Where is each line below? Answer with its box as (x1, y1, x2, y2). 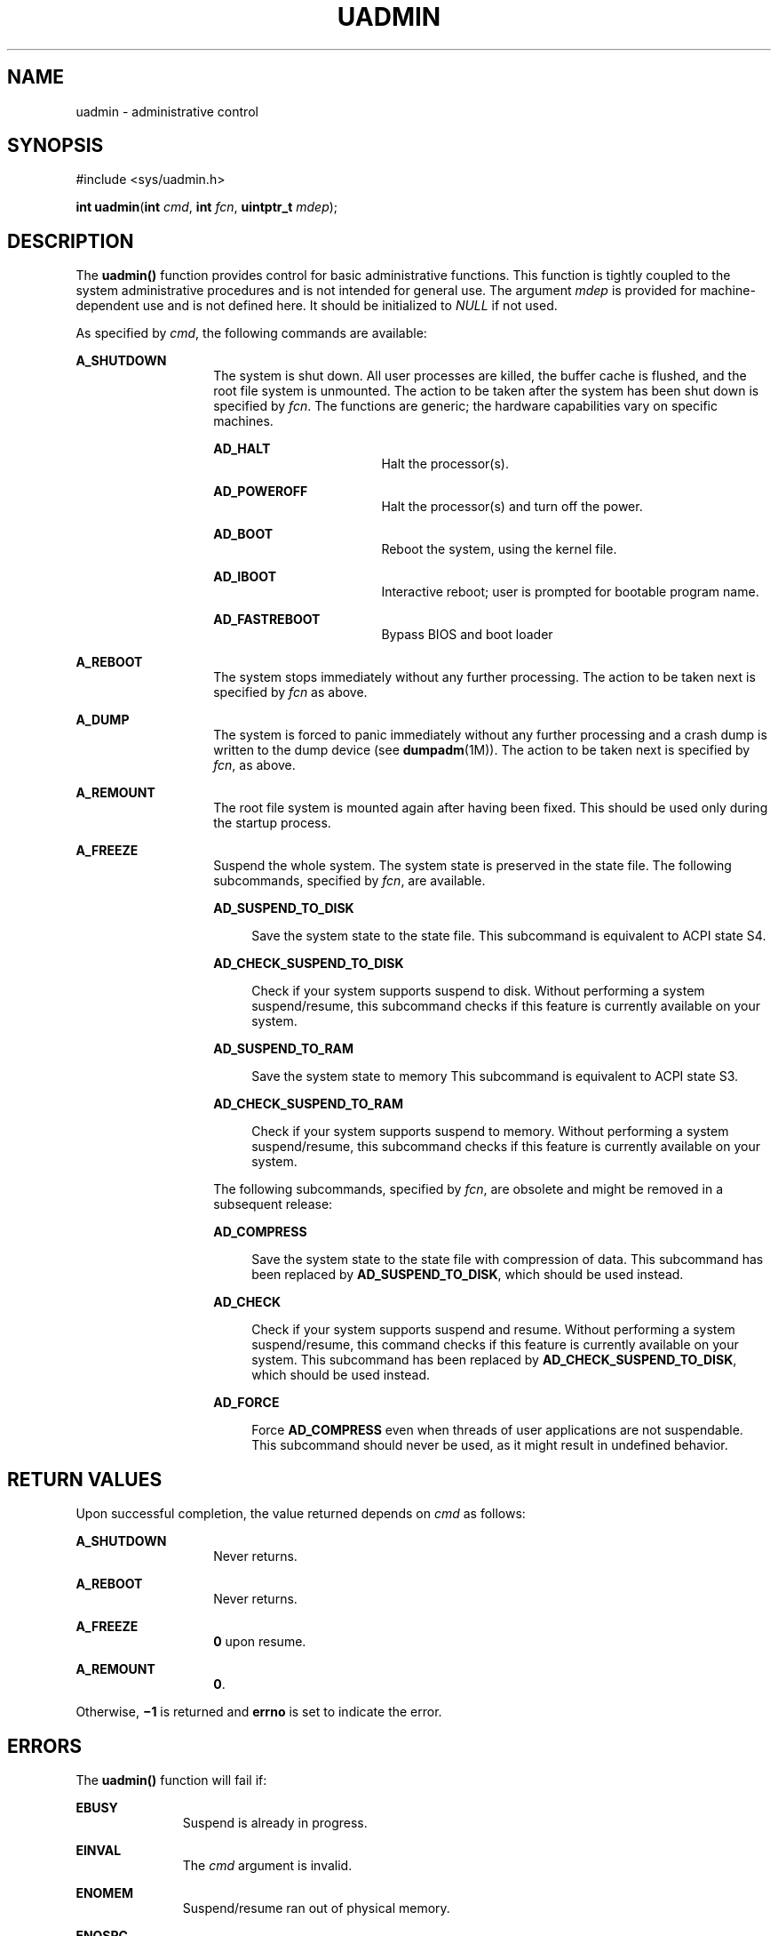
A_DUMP (75, 712, 130, 728)
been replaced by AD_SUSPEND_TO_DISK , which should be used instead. (251, 1267, 684, 1283)
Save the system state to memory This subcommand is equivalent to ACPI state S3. (251, 1068, 739, 1084)
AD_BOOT (213, 526, 274, 542)
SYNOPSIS (7, 134, 104, 157)
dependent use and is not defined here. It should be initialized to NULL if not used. (75, 298, 558, 314)
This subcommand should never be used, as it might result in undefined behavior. (251, 1437, 728, 1453)
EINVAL (75, 1842, 122, 1858)
